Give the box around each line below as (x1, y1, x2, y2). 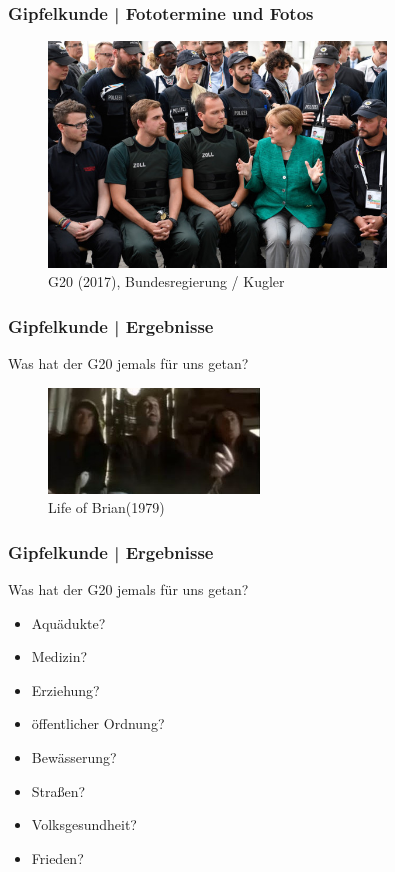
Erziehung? (31, 679, 100, 700)
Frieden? (31, 847, 84, 868)
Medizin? (31, 646, 88, 667)
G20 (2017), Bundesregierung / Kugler (48, 271, 285, 292)
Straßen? (31, 780, 86, 801)
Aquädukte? (31, 612, 106, 633)
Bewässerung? (31, 746, 117, 767)
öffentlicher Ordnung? (31, 713, 165, 734)
